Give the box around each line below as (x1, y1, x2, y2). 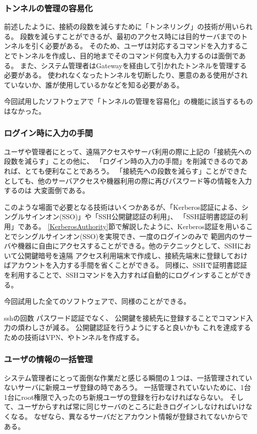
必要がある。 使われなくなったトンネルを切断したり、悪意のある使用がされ (4, 70, 248, 80)
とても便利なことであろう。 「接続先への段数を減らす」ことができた (24, 165, 247, 176)
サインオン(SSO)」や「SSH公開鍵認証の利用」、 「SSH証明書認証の (24, 211, 241, 222)
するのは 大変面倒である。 (4, 185, 89, 195)
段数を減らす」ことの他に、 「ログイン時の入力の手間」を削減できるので (4, 156, 241, 166)
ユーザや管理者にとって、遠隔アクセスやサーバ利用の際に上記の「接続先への (4, 146, 252, 156)
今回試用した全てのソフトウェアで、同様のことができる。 (4, 296, 191, 306)
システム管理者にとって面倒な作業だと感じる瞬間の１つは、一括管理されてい (4, 372, 253, 383)
